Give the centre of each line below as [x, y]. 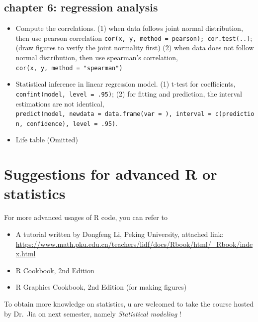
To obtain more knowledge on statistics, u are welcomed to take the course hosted [129, 303]
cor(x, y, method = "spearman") [69, 68]
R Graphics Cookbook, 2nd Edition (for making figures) [101, 287]
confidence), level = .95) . [72, 123]
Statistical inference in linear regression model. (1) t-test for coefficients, [126, 84]
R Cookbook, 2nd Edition [55, 270]
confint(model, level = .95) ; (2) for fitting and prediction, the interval [129, 93]
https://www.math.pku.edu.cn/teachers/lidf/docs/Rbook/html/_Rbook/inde [134, 244]
